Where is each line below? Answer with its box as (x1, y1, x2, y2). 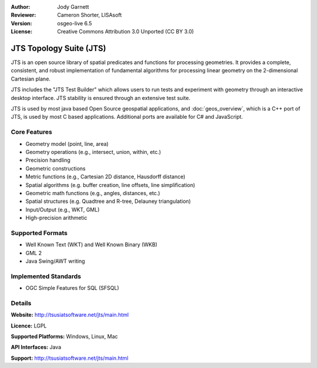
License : (11, 28, 32, 35)
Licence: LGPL (11, 322, 47, 329)
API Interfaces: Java (11, 344, 62, 351)
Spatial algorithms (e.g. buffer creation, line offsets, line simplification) (25, 181, 195, 188)
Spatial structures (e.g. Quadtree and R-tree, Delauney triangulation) (25, 198, 191, 205)
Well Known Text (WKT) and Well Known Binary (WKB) (25, 241, 158, 248)
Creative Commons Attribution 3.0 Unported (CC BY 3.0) (57, 28, 194, 35)
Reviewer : (11, 12, 36, 19)
